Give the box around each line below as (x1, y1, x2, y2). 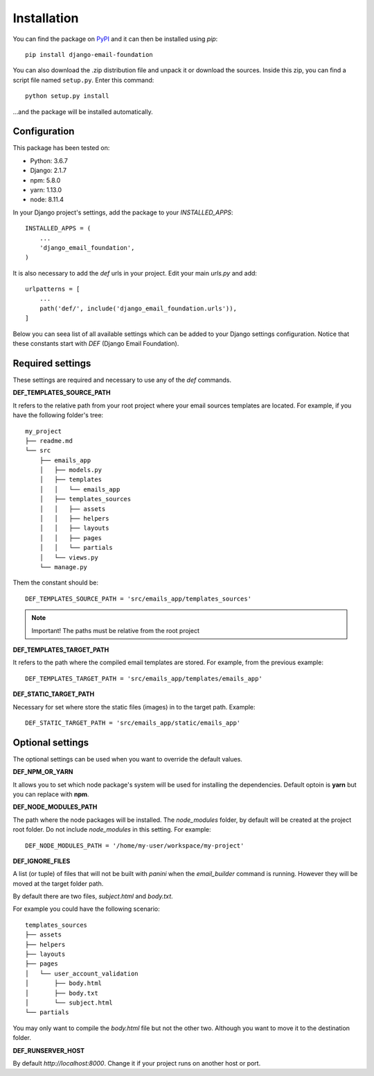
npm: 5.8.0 (30, 176, 61, 184)
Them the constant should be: (12, 578, 98, 587)
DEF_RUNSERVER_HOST (12, 1046, 85, 1054)
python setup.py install (25, 92, 109, 100)
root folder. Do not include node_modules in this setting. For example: (12, 825, 211, 834)
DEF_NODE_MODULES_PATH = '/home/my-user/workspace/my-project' (25, 841, 244, 850)
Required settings (12, 358, 91, 369)
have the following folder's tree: (12, 411, 104, 419)
